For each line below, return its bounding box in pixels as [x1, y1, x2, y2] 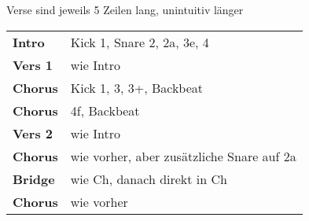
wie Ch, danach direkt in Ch [70, 169, 227, 188]
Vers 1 [13, 55, 53, 74]
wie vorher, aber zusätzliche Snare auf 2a [70, 146, 296, 165]
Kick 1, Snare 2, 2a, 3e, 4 [70, 32, 209, 51]
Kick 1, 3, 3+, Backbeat [70, 78, 204, 97]
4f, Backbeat [70, 101, 140, 120]
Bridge [13, 169, 55, 188]
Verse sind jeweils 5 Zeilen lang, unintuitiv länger [6, 2, 244, 17]
